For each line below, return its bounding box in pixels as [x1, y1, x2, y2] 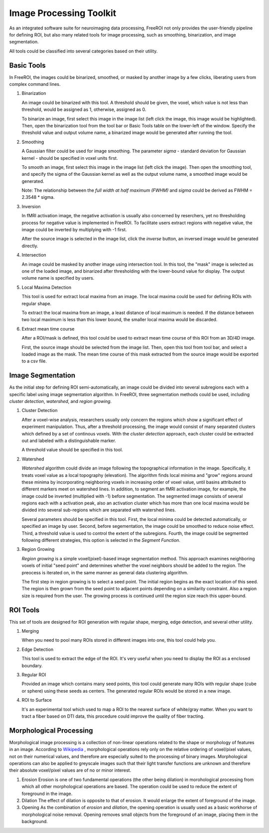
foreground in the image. [21, 791, 73, 797]
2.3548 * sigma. [21, 194, 55, 200]
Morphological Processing [9, 726, 93, 735]
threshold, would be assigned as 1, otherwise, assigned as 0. [21, 106, 146, 112]
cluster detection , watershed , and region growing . [9, 398, 112, 404]
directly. [21, 243, 38, 249]
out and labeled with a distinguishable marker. [21, 437, 117, 443]
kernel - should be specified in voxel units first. [21, 155, 118, 161]
